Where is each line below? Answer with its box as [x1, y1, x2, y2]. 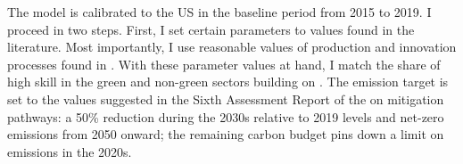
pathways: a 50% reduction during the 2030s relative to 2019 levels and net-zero [7, 107, 444, 126]
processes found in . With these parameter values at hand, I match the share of [7, 54, 441, 73]
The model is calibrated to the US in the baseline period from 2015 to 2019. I [7, 3, 432, 20]
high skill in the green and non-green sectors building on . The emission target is [7, 72, 449, 91]
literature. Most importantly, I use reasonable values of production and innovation [7, 37, 457, 56]
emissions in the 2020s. [7, 142, 132, 160]
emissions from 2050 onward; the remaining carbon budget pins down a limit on [7, 125, 444, 143]
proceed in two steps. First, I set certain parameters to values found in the [7, 20, 415, 38]
